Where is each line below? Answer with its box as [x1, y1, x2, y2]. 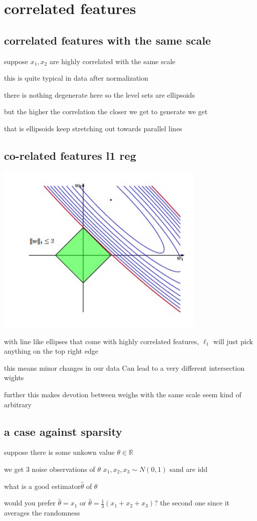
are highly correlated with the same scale [49, 56, 176, 66]
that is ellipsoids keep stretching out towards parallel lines [4, 123, 182, 133]
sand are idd [169, 464, 208, 474]
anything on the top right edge [4, 346, 98, 356]
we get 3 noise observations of [4, 464, 95, 474]
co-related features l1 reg [4, 147, 136, 163]
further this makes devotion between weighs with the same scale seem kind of [4, 389, 241, 400]
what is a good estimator [4, 480, 81, 491]
